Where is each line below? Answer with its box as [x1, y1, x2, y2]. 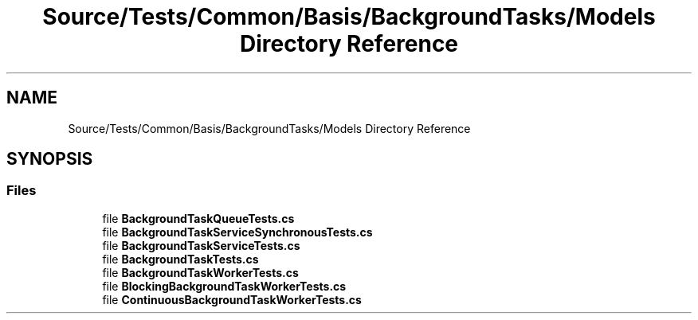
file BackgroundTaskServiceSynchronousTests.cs [102, 224, 373, 239]
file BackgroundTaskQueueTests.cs [102, 211, 295, 225]
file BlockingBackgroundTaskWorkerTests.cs [102, 279, 347, 293]
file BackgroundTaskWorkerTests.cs [102, 265, 299, 279]
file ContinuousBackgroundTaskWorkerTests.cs [102, 292, 362, 306]
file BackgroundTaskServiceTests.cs [102, 238, 300, 252]
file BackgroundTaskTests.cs [102, 252, 259, 266]
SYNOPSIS [6, 149, 93, 170]
